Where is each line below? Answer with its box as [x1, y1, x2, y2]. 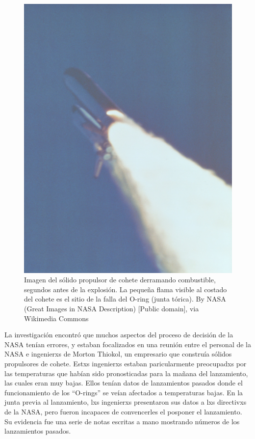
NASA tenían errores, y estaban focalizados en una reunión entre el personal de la [4, 339, 251, 349]
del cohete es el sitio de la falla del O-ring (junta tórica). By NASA [24, 294, 226, 304]
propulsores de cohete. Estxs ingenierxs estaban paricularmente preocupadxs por [4, 358, 247, 368]
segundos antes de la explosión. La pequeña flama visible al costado [24, 284, 227, 294]
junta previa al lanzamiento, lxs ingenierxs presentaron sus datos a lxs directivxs [4, 397, 247, 407]
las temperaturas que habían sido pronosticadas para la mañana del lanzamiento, [4, 368, 248, 378]
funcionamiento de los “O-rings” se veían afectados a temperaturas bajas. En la [4, 387, 243, 397]
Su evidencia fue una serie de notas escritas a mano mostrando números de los [4, 416, 240, 426]
